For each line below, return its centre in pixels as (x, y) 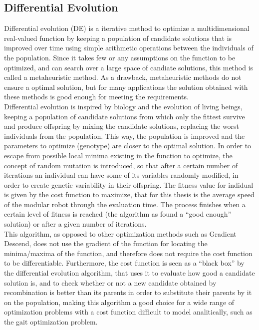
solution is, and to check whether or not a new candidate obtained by (110, 282)
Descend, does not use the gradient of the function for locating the (106, 243)
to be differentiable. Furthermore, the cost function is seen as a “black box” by (124, 263)
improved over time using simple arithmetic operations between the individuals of (129, 48)
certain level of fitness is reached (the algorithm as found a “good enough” (118, 214)
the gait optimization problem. (51, 322)
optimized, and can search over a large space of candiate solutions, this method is (129, 67)
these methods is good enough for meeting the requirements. (96, 97)
